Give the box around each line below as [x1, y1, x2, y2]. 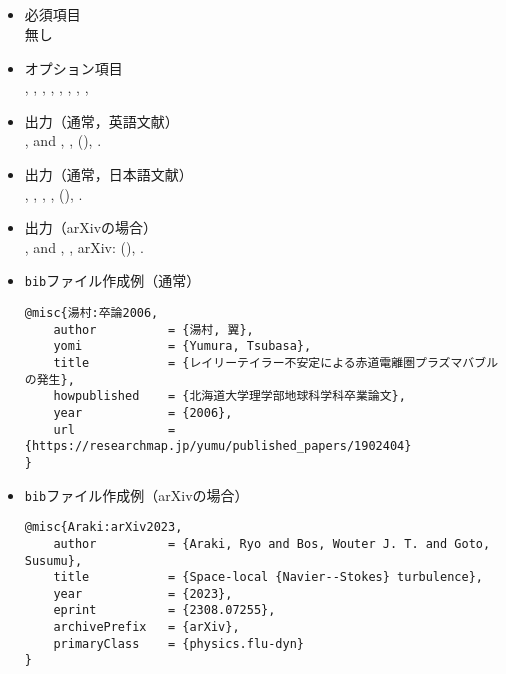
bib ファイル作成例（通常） [24, 270, 201, 291]
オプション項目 [24, 57, 123, 78]
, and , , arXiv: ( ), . [24, 236, 144, 257]
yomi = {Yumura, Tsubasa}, [53, 339, 312, 354]
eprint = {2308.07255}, [53, 603, 276, 618]
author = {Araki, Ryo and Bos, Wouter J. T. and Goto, [53, 536, 491, 551]
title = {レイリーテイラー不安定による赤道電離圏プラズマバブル [53, 355, 499, 370]
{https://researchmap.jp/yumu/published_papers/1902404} [24, 439, 412, 454]
